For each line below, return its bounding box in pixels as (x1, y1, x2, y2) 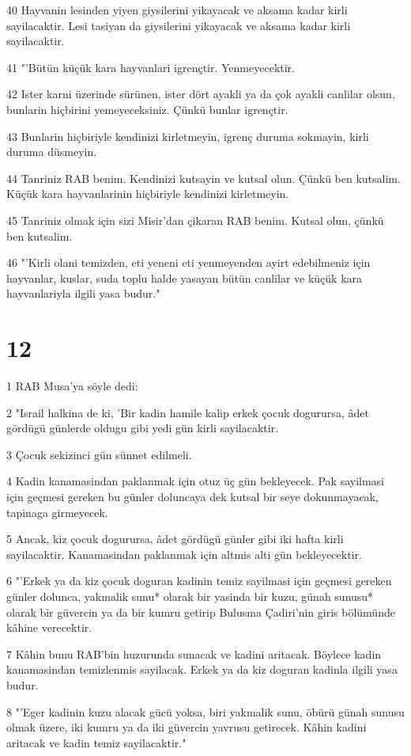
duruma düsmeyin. (6, 143, 97, 160)
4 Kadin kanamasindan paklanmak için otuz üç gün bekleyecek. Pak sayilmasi (6, 473, 385, 489)
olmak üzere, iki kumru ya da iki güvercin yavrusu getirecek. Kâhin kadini (6, 719, 367, 735)
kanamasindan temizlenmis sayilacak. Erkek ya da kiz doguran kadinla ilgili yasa (6, 661, 398, 678)
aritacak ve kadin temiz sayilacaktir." (6, 734, 187, 750)
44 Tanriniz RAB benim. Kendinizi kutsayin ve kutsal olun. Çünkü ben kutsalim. (6, 169, 401, 186)
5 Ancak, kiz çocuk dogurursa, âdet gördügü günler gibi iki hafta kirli (6, 530, 344, 547)
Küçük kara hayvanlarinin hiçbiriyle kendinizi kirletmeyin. (6, 185, 289, 202)
